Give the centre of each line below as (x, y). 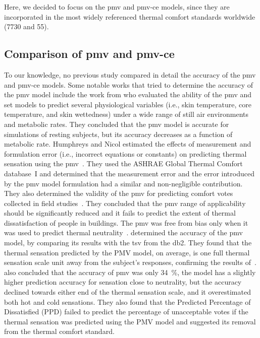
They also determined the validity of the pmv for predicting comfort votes (119, 193)
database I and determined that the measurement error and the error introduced (129, 173)
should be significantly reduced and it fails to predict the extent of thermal (120, 213)
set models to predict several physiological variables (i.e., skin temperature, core (128, 104)
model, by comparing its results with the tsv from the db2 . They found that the (128, 243)
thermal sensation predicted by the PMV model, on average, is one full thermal (127, 252)
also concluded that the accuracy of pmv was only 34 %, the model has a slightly (130, 272)
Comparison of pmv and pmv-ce (89, 54)
